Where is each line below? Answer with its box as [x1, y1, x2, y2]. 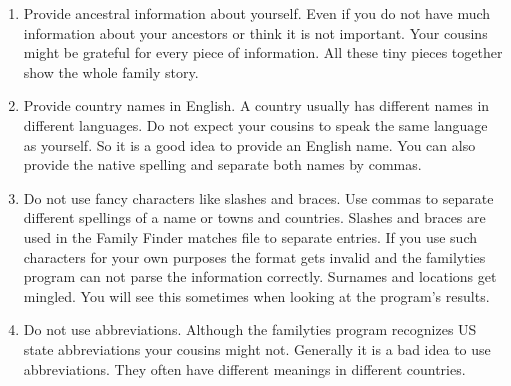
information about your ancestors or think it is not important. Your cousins [23, 22, 488, 43]
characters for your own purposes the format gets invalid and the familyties [23, 246, 486, 267]
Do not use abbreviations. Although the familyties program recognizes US [23, 319, 477, 340]
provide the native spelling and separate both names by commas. [23, 154, 422, 175]
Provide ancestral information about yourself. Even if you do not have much [23, 3, 491, 23]
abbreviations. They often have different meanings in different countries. [23, 358, 466, 379]
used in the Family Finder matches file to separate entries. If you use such [23, 226, 478, 247]
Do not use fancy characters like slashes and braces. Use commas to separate [23, 187, 494, 208]
